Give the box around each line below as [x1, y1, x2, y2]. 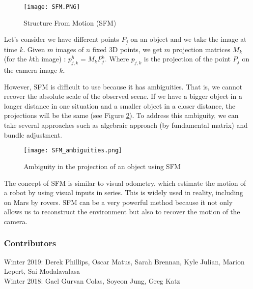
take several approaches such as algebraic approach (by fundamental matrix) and [4, 120, 248, 130]
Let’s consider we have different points [4, 34, 119, 44]
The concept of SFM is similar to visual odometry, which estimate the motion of [4, 177, 246, 188]
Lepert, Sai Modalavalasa [4, 266, 80, 276]
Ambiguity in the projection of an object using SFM [24, 161, 181, 171]
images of [56, 44, 84, 54]
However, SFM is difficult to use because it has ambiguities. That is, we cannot [4, 81, 243, 91]
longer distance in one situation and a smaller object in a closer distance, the [4, 100, 236, 111]
